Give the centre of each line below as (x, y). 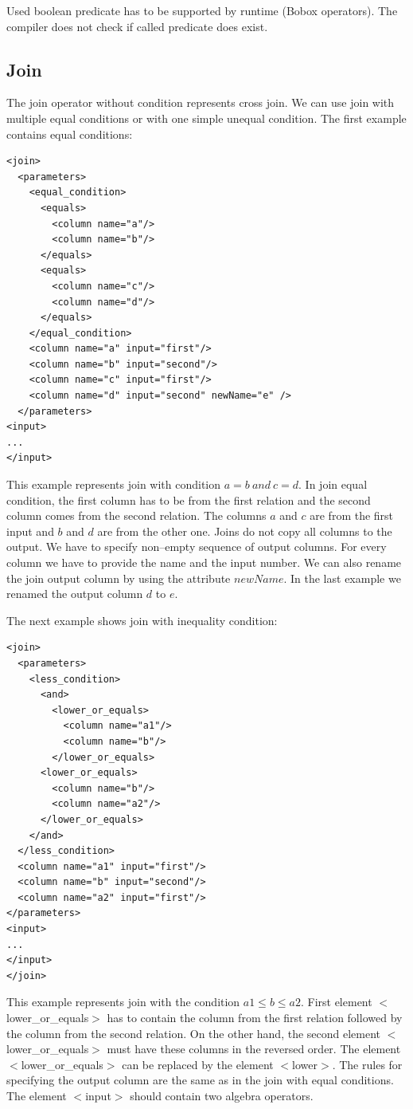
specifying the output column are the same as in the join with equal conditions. (200, 1080)
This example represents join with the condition (123, 1002)
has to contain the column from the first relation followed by (255, 1018)
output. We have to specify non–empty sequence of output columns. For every (197, 547)
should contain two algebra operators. (222, 1096)
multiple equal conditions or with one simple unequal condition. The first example (206, 118)
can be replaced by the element (198, 1064)
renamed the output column (75, 594)
